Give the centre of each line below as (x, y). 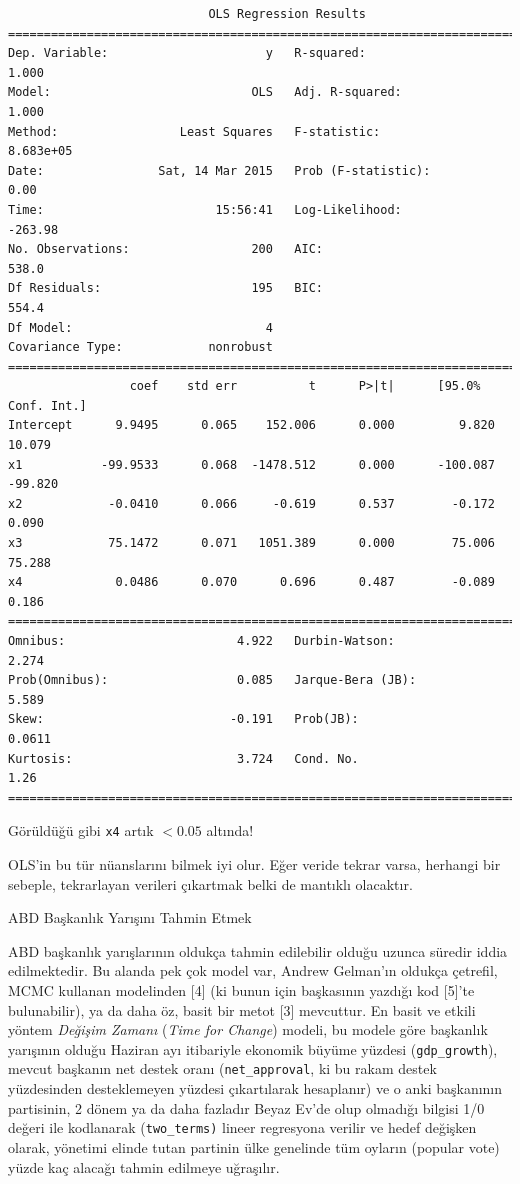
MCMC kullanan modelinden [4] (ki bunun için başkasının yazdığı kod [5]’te (241, 989)
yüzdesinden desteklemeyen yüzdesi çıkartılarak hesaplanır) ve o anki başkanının (255, 1088)
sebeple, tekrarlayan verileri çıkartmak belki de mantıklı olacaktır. (210, 883)
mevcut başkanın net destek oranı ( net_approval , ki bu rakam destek (222, 1068)
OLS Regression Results (287, 14)
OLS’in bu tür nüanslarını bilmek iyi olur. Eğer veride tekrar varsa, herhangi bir (254, 864)
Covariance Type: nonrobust (140, 347)
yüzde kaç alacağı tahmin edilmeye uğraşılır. (144, 1166)
